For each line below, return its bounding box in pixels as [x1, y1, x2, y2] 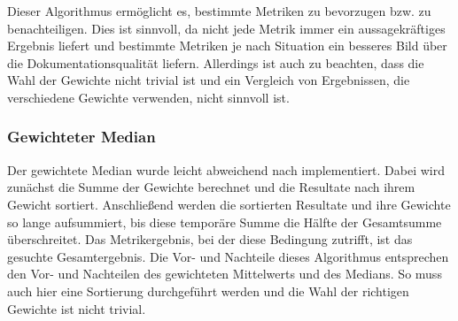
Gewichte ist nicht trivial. [7, 299, 146, 317]
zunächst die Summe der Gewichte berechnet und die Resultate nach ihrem [7, 178, 415, 196]
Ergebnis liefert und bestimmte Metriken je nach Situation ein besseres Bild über [7, 36, 447, 55]
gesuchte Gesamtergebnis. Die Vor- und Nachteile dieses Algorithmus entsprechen [7, 247, 449, 265]
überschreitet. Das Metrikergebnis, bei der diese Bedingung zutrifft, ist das [7, 230, 413, 248]
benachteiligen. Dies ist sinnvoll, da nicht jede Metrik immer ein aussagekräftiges [7, 19, 446, 37]
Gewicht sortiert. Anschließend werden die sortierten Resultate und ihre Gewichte [7, 195, 451, 213]
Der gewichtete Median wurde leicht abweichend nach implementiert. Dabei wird [7, 160, 446, 179]
